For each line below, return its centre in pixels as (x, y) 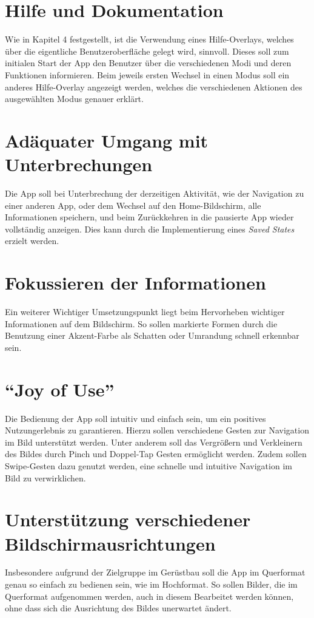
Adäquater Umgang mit (107, 140)
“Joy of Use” (60, 389)
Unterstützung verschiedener (128, 519)
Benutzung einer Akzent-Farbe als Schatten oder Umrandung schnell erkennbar (152, 335)
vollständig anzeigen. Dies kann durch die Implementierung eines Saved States (150, 229)
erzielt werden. (32, 241)
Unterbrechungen (79, 164)
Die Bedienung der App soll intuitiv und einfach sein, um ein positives (135, 418)
